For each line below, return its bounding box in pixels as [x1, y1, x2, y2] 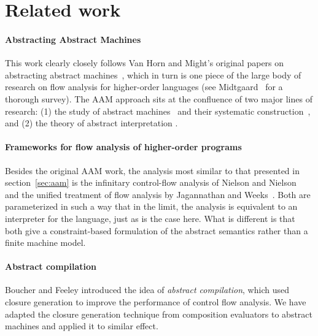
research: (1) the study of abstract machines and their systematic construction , [5, 104, 311, 117]
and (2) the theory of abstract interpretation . [5, 116, 178, 129]
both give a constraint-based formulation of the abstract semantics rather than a [5, 224, 308, 237]
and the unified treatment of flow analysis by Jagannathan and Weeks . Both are [5, 188, 311, 200]
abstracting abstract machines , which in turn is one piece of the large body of [5, 68, 301, 81]
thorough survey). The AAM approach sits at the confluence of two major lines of [5, 92, 312, 105]
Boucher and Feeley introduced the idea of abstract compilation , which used [5, 283, 289, 296]
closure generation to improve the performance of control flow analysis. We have [5, 296, 306, 308]
